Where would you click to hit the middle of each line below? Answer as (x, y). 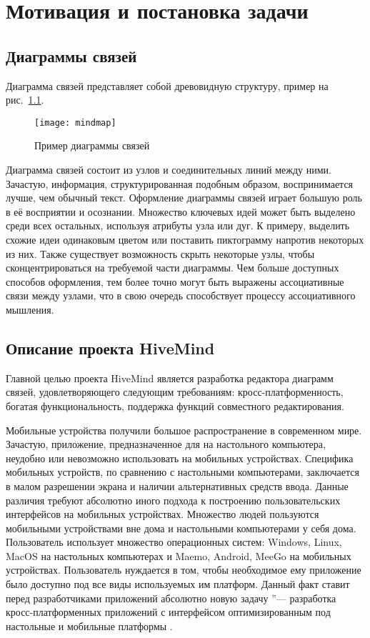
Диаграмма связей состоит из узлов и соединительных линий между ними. (169, 170)
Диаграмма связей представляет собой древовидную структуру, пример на (167, 85)
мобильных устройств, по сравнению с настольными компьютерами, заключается (182, 472)
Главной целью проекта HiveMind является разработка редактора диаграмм (170, 378)
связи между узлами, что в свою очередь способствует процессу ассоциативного (181, 295)
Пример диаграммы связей (92, 145)
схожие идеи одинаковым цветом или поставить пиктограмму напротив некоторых (185, 239)
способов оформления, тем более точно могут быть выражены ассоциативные (175, 281)
